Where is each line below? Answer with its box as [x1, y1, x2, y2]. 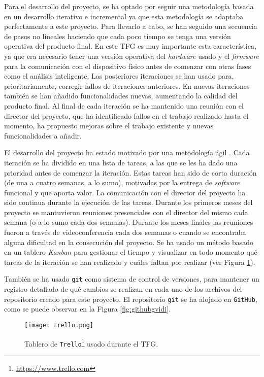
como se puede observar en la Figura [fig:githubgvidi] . [4, 303, 171, 314]
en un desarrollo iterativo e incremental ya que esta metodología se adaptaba [4, 11, 244, 21]
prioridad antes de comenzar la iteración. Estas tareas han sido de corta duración [4, 167, 257, 178]
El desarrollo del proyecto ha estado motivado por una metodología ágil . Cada [4, 147, 250, 158]
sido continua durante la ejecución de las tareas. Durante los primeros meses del [4, 197, 253, 208]
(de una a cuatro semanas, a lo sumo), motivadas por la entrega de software [4, 177, 240, 188]
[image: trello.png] [24, 321, 94, 329]
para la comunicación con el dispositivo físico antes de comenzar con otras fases [4, 60, 251, 71]
